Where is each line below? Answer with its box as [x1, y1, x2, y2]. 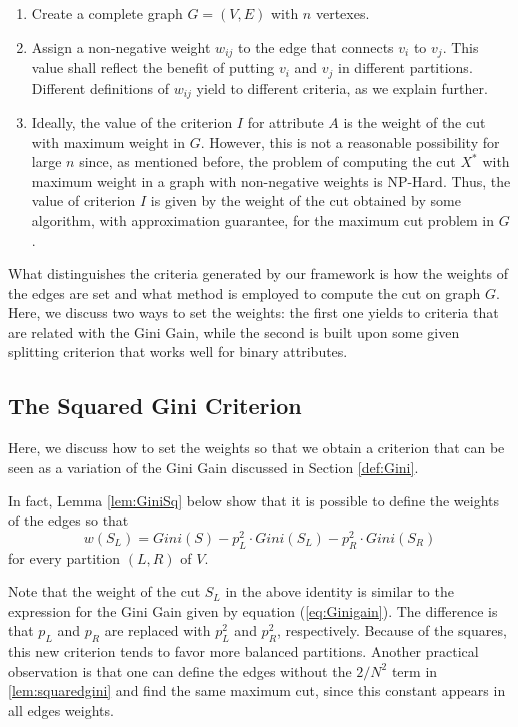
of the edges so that [8, 510, 129, 531]
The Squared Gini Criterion [8, 390, 302, 421]
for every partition [8, 547, 121, 568]
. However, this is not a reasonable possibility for [200, 131, 500, 152]
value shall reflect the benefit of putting [31, 57, 275, 78]
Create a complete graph [31, 3, 183, 23]
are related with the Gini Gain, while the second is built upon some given [8, 321, 460, 342]
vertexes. [315, 3, 370, 23]
